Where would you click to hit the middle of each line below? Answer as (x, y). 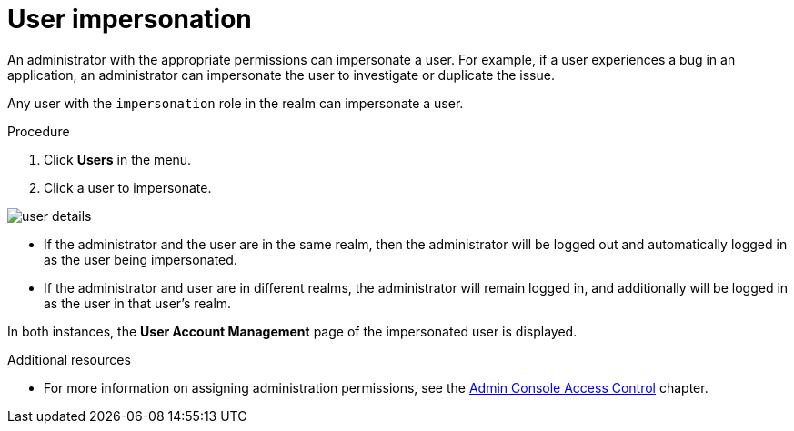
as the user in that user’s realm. (138, 303)
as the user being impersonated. (141, 259)
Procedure (39, 131)
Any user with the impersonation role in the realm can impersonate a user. (236, 103)
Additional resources (69, 359)
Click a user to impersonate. (128, 187)
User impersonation (130, 19)
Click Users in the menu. (118, 159)
